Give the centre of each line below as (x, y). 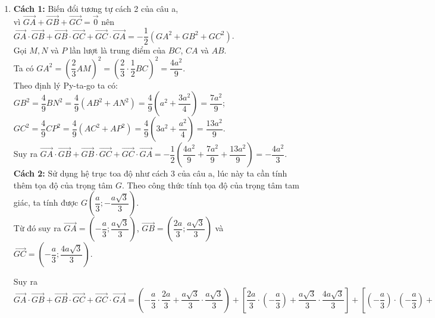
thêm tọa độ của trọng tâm (63, 185)
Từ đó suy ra (37, 228)
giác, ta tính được (46, 202)
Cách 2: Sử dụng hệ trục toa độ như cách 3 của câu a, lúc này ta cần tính (150, 173)
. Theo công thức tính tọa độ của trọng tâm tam (210, 185)
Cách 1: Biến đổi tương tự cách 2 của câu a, (96, 8)
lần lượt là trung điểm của (118, 50)
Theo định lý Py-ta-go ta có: (65, 85)
